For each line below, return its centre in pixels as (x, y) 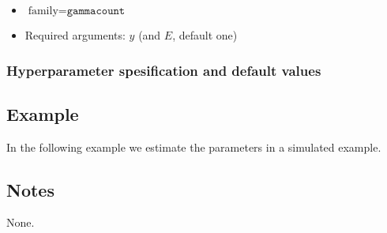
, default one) (205, 35)
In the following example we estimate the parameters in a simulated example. (194, 147)
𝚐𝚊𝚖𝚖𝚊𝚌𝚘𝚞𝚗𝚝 (96, 11)
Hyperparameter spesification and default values (164, 70)
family (43, 11)
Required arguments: (75, 35)
